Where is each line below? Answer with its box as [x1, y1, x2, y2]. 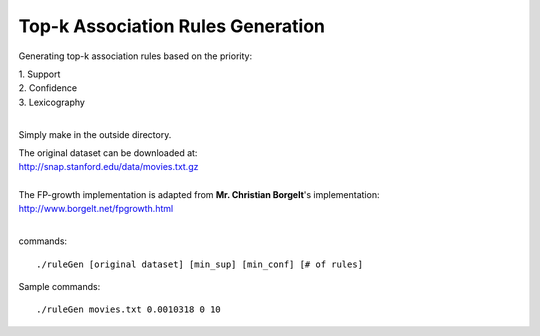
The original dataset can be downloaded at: [18, 146, 198, 159]
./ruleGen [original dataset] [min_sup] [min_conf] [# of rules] [36, 258, 364, 270]
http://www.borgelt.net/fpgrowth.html [18, 203, 174, 215]
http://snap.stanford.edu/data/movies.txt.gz [18, 161, 199, 173]
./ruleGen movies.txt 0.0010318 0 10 [36, 304, 222, 315]
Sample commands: [18, 281, 101, 293]
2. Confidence [18, 82, 78, 94]
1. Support [18, 68, 61, 80]
